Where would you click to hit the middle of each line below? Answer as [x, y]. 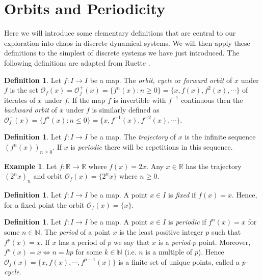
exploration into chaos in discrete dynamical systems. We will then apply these [127, 43]
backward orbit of [31, 110]
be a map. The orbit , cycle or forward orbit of [161, 80]
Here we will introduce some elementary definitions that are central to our [120, 33]
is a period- [176, 242]
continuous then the [212, 100]
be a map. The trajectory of [133, 137]
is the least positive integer [161, 232]
